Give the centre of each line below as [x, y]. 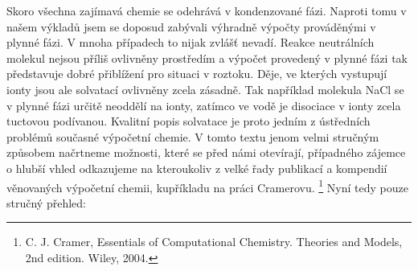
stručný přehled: [46, 202]
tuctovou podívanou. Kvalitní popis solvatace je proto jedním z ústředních [189, 121]
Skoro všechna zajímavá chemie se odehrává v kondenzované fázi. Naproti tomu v [207, 10]
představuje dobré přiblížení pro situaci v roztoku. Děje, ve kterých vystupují [197, 74]
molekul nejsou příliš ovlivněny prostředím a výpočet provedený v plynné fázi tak [207, 57]
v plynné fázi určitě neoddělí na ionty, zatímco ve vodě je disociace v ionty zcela [204, 105]
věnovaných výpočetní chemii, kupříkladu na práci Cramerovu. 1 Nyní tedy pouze [207, 186]
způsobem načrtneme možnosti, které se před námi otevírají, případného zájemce [206, 152]
